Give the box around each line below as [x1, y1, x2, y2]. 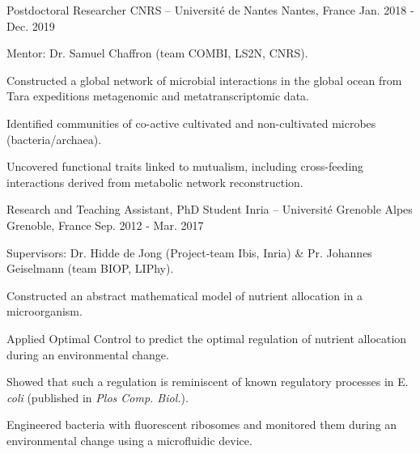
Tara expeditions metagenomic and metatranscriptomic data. [6, 87, 309, 104]
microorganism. [6, 303, 83, 320]
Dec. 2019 [6, 17, 55, 34]
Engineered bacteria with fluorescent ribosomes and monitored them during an [6, 416, 397, 433]
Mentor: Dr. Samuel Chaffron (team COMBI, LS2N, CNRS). [6, 45, 308, 62]
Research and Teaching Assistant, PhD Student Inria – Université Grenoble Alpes [6, 201, 413, 218]
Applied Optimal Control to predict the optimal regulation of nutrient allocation [6, 329, 407, 346]
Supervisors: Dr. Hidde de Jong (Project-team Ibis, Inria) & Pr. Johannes [6, 244, 372, 261]
